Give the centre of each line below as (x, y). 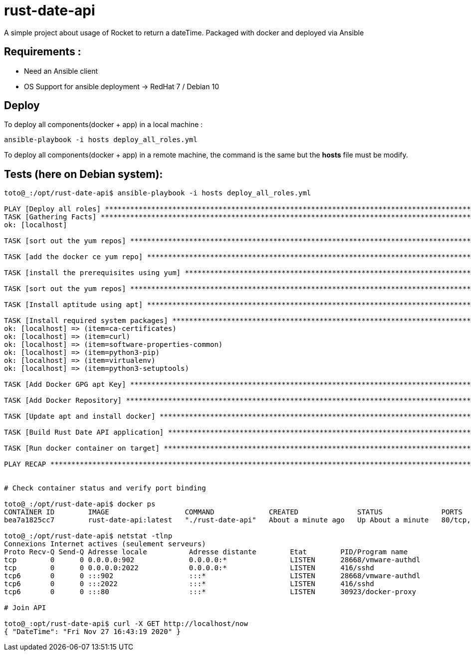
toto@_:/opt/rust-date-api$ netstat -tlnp (88, 536)
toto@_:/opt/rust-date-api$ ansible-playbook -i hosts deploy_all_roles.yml (158, 193)
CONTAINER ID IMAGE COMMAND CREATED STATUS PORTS (233, 512)
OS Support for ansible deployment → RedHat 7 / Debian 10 (121, 86)
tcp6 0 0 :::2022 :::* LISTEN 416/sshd (189, 584)
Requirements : (43, 52)
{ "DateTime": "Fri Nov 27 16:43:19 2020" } (93, 632)
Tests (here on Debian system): (84, 174)
